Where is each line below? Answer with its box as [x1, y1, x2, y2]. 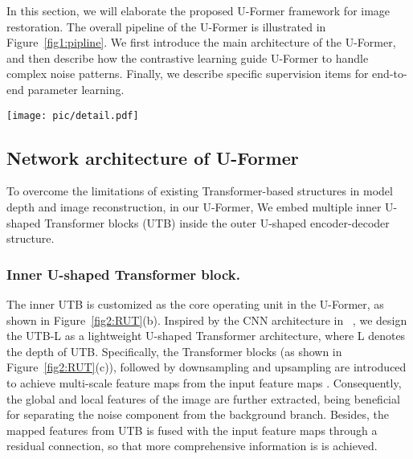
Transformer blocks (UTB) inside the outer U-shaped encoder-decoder [44, 214, 390, 231]
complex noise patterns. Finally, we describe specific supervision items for [6, 65, 369, 82]
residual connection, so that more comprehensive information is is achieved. [6, 437, 378, 454]
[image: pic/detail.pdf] [6, 109, 139, 121]
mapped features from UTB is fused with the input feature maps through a [6, 421, 378, 438]
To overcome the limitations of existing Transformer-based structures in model [6, 182, 393, 199]
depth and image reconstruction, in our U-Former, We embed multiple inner [6, 199, 382, 215]
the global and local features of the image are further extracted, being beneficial [6, 390, 400, 407]
